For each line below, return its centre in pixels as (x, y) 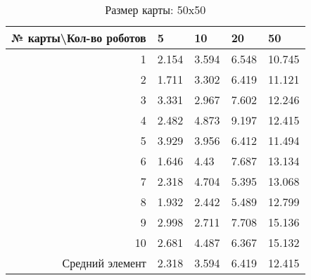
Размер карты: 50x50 (155, 9)
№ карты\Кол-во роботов (79, 38)
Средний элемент (104, 263)
